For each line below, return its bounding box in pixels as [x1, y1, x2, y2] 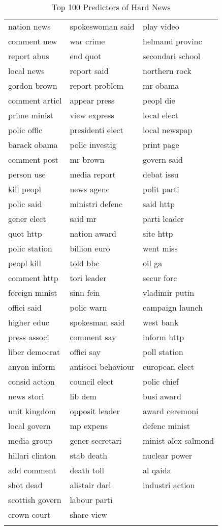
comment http [8, 272, 58, 284]
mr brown [70, 154, 105, 165]
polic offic [8, 124, 43, 136]
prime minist [8, 109, 54, 121]
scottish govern [8, 494, 61, 506]
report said [70, 65, 109, 77]
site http [143, 228, 173, 239]
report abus [8, 50, 49, 62]
